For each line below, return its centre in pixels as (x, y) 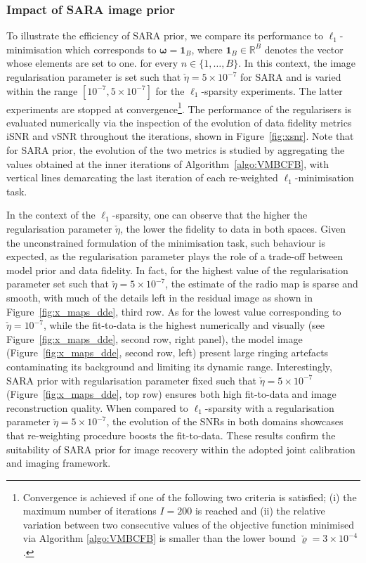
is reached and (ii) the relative (260, 511)
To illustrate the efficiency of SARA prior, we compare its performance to (165, 35)
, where (207, 49)
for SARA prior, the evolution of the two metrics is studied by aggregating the (176, 150)
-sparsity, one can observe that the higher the (210, 215)
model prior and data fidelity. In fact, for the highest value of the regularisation (177, 270)
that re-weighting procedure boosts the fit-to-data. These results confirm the (171, 435)
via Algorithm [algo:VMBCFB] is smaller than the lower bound (159, 538)
